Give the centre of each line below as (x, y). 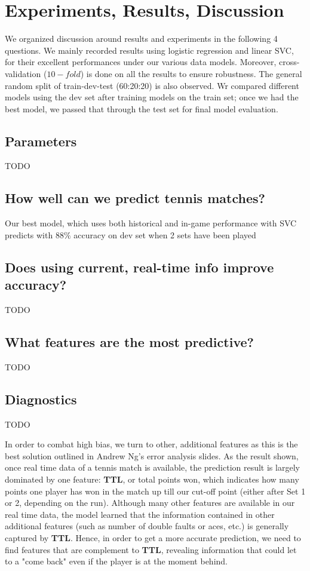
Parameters (41, 141)
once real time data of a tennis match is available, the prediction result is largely (152, 467)
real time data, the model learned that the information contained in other (140, 514)
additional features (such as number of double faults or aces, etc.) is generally (147, 526)
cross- (289, 62)
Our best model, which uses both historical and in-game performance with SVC (151, 223)
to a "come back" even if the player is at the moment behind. (116, 561)
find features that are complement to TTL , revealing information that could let (151, 549)
